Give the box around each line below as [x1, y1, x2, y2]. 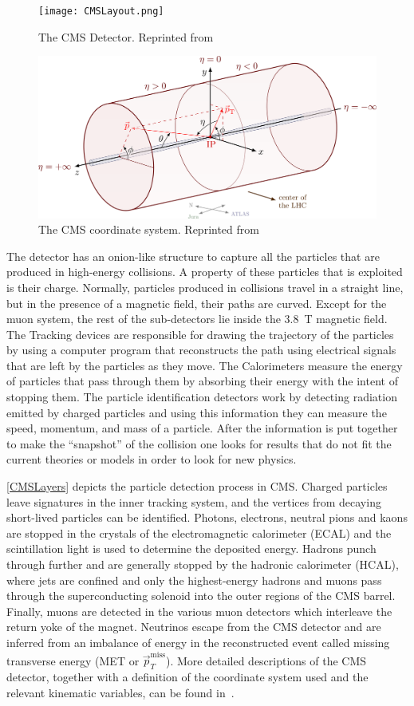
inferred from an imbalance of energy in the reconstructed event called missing [6, 633, 390, 650]
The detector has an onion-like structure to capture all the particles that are [6, 247, 380, 264]
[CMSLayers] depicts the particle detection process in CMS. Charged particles [6, 478, 388, 495]
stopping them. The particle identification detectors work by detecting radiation [6, 388, 397, 405]
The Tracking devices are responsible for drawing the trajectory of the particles [6, 325, 394, 342]
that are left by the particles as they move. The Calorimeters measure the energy [6, 357, 403, 373]
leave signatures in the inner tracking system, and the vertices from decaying [6, 493, 381, 510]
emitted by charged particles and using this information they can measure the [6, 404, 387, 420]
